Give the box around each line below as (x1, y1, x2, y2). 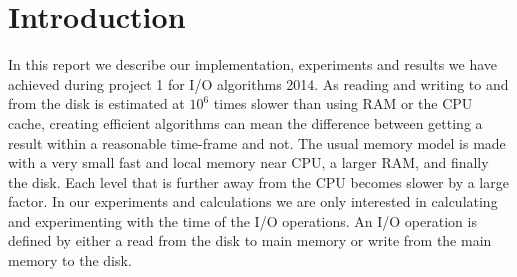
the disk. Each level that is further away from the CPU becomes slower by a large (8, 171, 509, 192)
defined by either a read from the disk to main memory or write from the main (8, 230, 492, 251)
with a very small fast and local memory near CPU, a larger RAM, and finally (8, 152, 489, 173)
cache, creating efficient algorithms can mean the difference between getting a (8, 112, 483, 133)
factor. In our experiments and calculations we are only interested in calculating (8, 191, 498, 212)
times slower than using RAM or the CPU (213, 93, 473, 114)
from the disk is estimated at (8, 93, 185, 114)
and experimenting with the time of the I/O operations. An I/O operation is (8, 210, 477, 231)
